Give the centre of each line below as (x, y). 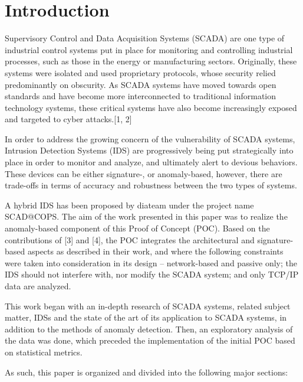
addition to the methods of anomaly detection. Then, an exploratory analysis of (149, 329)
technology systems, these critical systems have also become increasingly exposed (151, 107)
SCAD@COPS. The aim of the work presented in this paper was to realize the (146, 216)
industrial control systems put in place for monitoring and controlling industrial (149, 49)
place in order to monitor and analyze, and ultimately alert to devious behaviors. (151, 162)
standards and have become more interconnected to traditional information (141, 96)
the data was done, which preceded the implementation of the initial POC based (150, 340)
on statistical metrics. (44, 352)
